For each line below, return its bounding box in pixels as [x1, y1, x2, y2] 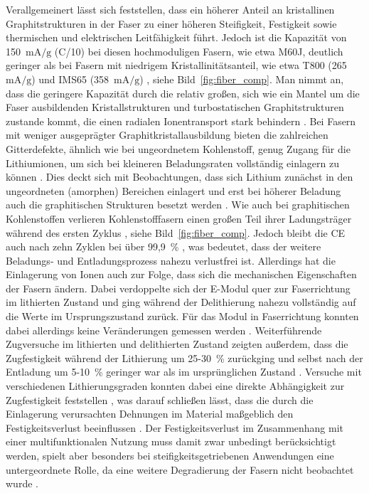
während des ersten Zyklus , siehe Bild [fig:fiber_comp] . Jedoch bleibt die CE [6, 225, 346, 240]
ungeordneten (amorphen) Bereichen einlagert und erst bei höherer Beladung [6, 183, 341, 198]
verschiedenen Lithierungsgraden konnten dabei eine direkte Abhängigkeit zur [6, 378, 345, 393]
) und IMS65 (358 [31, 71, 109, 86]
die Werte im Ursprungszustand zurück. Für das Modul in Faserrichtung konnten [6, 309, 359, 324]
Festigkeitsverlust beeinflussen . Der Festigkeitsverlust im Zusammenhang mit [6, 420, 344, 435]
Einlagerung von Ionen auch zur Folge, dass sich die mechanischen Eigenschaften [6, 267, 357, 282]
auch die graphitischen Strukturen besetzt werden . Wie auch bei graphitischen [6, 197, 350, 212]
